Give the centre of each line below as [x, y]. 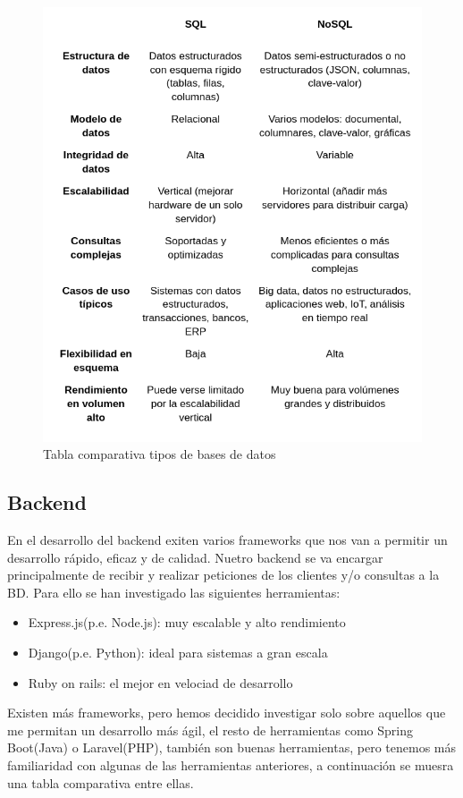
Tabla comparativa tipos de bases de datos [160, 454]
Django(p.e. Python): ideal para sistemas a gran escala [178, 653]
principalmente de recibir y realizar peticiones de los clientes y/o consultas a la [223, 575]
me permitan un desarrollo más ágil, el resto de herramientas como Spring [210, 730]
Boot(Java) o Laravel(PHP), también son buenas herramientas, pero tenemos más [231, 747]
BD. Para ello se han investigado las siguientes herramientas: [174, 592]
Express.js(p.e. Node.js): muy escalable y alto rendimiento [187, 622]
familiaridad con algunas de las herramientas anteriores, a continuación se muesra [231, 765]
